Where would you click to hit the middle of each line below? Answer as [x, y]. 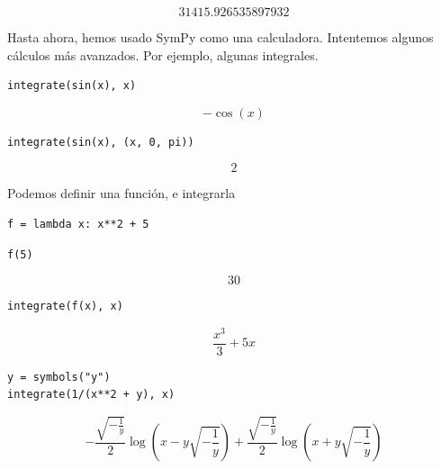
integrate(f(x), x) [65, 307]
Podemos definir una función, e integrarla [121, 193]
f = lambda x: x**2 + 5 [78, 224]
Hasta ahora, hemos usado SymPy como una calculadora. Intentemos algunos [220, 37]
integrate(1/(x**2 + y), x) [91, 395]
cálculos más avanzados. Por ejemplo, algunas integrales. [163, 54]
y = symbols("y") [59, 377]
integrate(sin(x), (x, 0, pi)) [101, 142]
